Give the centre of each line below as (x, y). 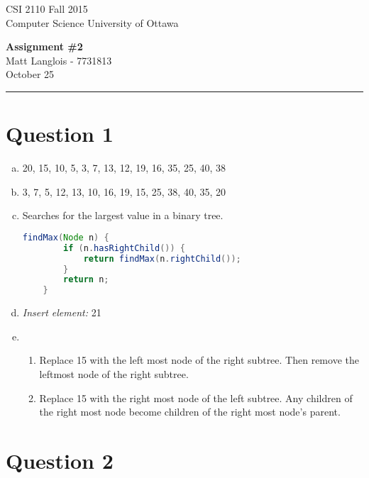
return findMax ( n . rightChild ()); (162, 259)
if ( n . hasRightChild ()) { (124, 248)
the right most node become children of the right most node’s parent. (190, 412)
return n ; (86, 280)
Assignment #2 (44, 46)
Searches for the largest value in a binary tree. (123, 215)
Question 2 (60, 460)
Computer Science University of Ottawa (92, 22)
